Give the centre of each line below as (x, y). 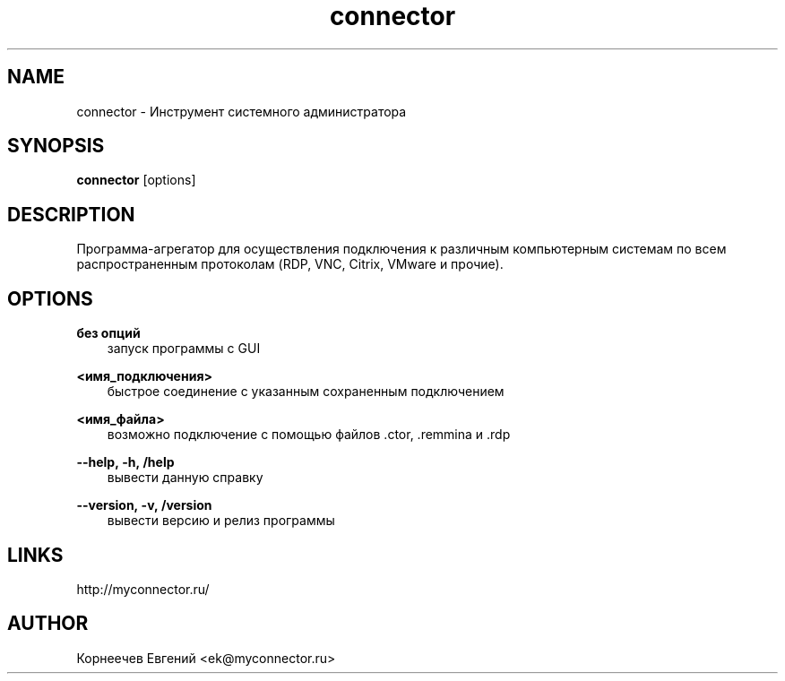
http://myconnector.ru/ (143, 589)
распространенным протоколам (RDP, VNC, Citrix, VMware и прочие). (290, 264)
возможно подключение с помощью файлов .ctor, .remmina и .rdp (309, 435)
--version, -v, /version (144, 505)
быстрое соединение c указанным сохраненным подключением (306, 392)
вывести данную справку (185, 478)
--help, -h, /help (125, 462)
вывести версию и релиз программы (221, 521)
